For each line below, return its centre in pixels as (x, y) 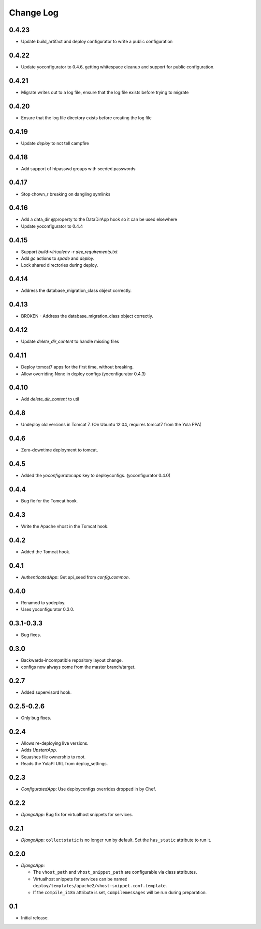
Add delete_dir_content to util (50, 399)
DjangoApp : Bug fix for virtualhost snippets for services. (77, 814)
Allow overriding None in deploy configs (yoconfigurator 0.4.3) (83, 374)
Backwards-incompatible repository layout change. (72, 660)
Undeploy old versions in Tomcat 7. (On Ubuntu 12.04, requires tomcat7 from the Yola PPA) (111, 425)
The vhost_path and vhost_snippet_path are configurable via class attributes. (115, 872)
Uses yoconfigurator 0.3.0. (48, 609)
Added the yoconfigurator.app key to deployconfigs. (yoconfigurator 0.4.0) (96, 476)
